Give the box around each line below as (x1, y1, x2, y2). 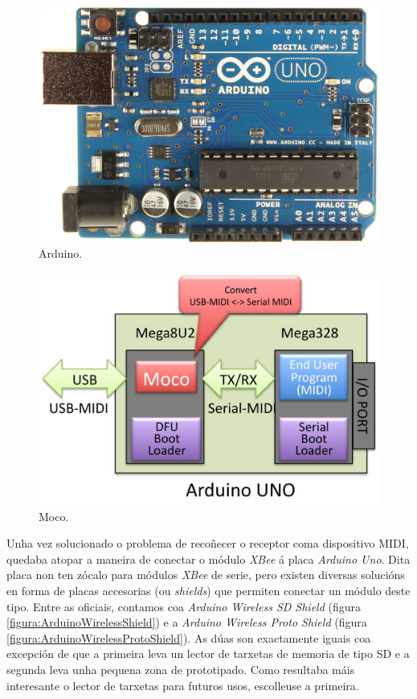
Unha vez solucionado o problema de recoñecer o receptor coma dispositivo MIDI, (6, 535, 409, 552)
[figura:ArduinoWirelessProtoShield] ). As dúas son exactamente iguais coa (6, 629, 371, 646)
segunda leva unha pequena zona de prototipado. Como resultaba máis (6, 661, 355, 678)
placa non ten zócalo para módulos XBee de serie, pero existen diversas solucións (6, 566, 405, 583)
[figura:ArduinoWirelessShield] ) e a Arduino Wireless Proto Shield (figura (6, 614, 367, 631)
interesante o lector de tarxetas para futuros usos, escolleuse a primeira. (6, 676, 359, 693)
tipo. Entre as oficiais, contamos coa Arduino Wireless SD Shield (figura (6, 598, 362, 614)
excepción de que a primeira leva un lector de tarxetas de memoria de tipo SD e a (6, 645, 410, 662)
